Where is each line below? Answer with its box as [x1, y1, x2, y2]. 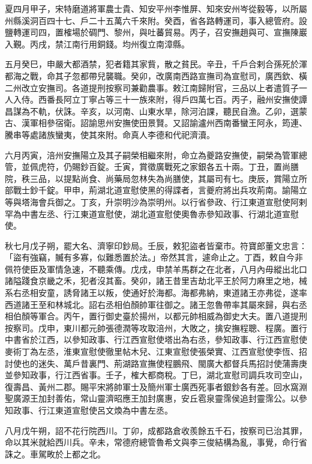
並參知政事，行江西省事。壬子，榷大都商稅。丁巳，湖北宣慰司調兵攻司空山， [5, 369, 307, 381]
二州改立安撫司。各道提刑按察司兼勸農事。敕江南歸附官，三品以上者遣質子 [5, 81, 299, 94]
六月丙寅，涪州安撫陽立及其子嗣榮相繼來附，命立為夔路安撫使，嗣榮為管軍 [5, 148, 299, 161]
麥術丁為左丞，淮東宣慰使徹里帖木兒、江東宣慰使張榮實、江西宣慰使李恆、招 [5, 345, 307, 358]
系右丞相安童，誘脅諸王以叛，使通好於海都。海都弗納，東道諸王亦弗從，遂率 [5, 286, 307, 299]
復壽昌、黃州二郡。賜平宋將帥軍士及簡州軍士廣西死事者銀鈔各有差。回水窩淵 [5, 380, 307, 393]
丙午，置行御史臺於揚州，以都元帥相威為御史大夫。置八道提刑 [63, 310, 307, 322]
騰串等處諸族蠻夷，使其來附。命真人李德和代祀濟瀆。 [5, 128, 215, 140]
